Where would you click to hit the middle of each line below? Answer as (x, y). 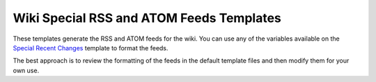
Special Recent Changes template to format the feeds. (91, 48)
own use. (26, 70)
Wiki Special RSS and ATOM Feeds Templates (147, 18)
